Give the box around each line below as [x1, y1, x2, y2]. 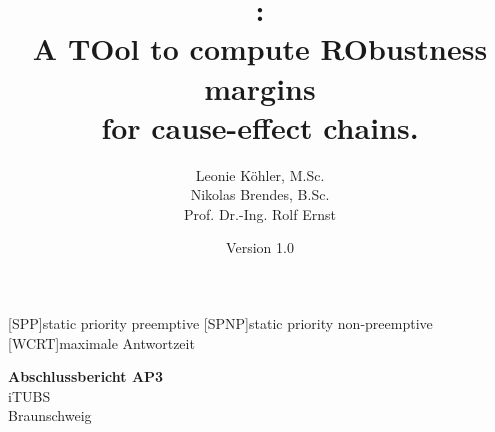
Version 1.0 [226, 237, 294, 258]
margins [204, 67, 316, 108]
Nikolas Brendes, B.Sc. [190, 184, 330, 205]
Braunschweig [8, 405, 92, 426]
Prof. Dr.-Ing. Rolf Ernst [184, 203, 336, 224]
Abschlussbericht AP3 [8, 366, 164, 387]
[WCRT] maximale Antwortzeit [8, 332, 195, 353]
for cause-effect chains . [101, 106, 419, 147]
